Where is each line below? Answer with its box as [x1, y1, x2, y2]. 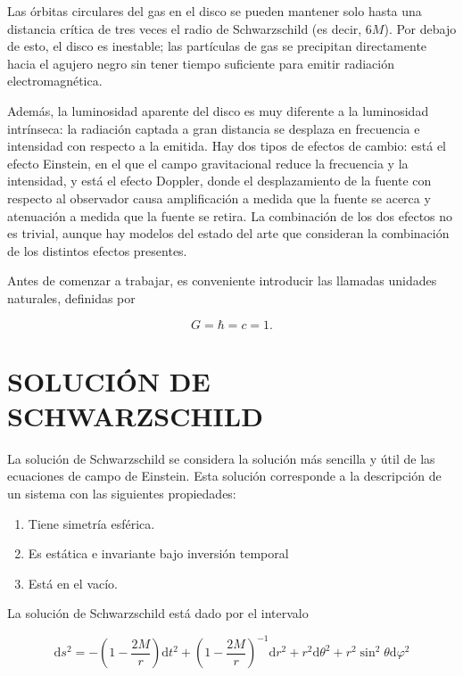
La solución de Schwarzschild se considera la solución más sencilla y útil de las [7, 449, 435, 467]
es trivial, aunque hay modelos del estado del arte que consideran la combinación [7, 224, 450, 243]
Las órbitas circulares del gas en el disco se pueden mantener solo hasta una [7, 2, 422, 20]
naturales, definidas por [7, 288, 136, 307]
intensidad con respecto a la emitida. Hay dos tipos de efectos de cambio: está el [7, 136, 446, 155]
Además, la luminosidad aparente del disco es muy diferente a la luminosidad [7, 101, 429, 120]
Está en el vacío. [28, 573, 118, 592]
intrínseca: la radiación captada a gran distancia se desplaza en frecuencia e [7, 119, 420, 137]
